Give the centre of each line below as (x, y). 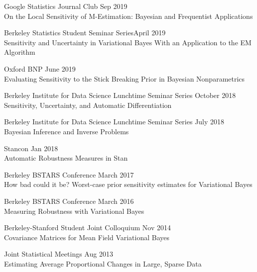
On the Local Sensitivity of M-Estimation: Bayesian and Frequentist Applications (128, 16)
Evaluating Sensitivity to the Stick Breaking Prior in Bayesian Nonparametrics (125, 78)
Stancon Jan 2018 (31, 148)
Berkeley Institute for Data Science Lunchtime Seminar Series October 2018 (120, 95)
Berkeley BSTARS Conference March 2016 (69, 201)
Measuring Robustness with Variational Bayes (74, 211)
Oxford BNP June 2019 (40, 68)
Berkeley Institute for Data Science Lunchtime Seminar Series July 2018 (114, 122)
